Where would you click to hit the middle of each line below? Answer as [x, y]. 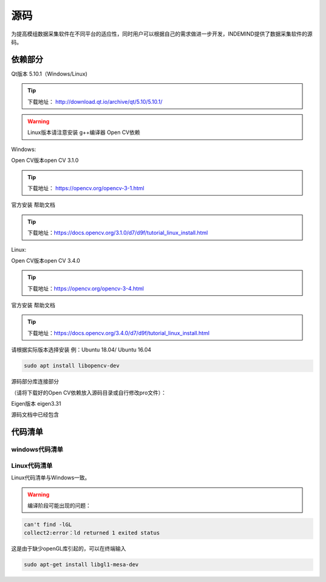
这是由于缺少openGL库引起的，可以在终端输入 [69, 549]
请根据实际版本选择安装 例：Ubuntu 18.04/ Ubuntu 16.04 [81, 350]
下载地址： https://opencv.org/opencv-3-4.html [86, 288]
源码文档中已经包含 [35, 415]
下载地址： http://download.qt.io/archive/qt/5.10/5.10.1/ [95, 101]
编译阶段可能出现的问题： [59, 505]
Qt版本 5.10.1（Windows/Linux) [49, 74]
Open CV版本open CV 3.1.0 [45, 161]
